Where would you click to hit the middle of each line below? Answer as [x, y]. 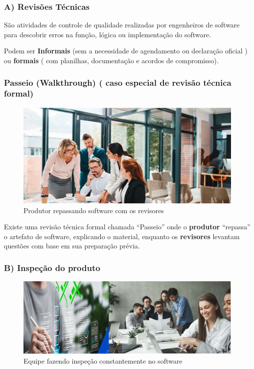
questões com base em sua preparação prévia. [72, 246]
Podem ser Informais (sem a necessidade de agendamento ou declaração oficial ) [126, 51]
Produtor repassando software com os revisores [94, 210]
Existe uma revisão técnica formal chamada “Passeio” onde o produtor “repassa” [127, 227]
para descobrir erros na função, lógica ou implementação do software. [108, 34]
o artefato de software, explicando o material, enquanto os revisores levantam [122, 236]
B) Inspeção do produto [52, 267]
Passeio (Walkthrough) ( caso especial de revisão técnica [118, 82]
